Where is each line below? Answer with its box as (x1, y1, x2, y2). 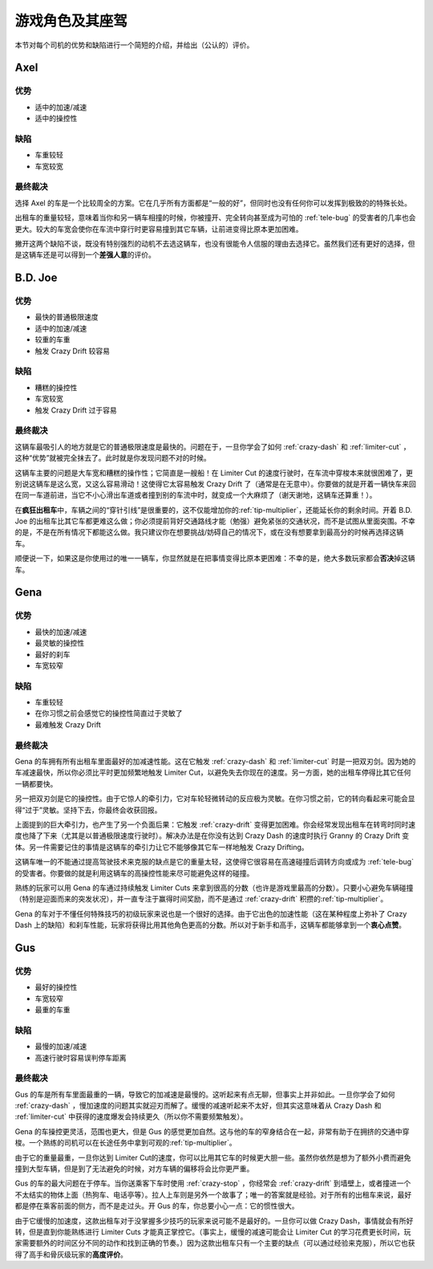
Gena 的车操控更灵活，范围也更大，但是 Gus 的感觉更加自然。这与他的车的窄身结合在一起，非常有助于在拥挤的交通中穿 (14, 1126, 410, 1136)
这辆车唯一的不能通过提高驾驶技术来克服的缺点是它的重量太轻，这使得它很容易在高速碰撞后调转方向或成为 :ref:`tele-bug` (14, 857, 415, 867)
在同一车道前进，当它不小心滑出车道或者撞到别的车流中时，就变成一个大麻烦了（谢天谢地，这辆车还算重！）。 (14, 490, 377, 500)
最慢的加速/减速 (34, 1042, 87, 1051)
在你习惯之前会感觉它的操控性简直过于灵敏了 (34, 709, 183, 718)
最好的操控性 (34, 982, 78, 992)
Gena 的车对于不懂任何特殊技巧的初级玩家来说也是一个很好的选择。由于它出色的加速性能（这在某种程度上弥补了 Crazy (14, 909, 407, 918)
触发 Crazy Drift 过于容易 (34, 405, 117, 415)
